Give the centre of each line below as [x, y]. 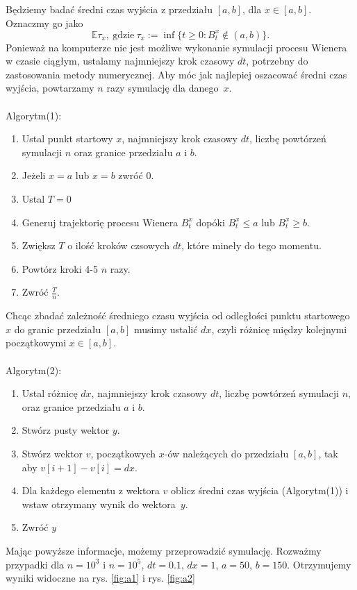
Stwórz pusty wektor [66, 430]
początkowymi [36, 343]
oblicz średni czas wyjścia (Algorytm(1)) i [260, 490]
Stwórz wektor [52, 453]
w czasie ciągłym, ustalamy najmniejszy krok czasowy [120, 61]
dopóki [210, 222]
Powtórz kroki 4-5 [60, 268]
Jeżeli [34, 175]
